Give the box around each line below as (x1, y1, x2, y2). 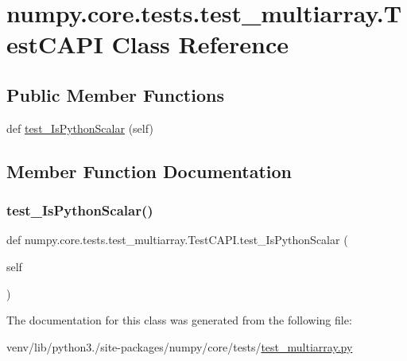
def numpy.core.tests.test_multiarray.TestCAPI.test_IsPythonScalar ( (6, 231, 348, 248)
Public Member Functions (6, 82, 224, 107)
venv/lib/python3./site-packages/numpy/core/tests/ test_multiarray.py (6, 338, 353, 355)
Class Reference (111, 28, 289, 60)
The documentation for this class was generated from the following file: (6, 312, 352, 328)
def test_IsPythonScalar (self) (6, 119, 153, 136)
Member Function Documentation (6, 158, 293, 183)
